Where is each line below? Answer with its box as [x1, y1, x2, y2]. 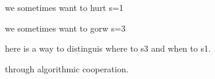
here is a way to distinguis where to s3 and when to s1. [5, 42, 211, 55]
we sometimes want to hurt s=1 [5, 1, 123, 13]
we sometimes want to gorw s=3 [5, 21, 126, 34]
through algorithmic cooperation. [5, 62, 129, 75]
